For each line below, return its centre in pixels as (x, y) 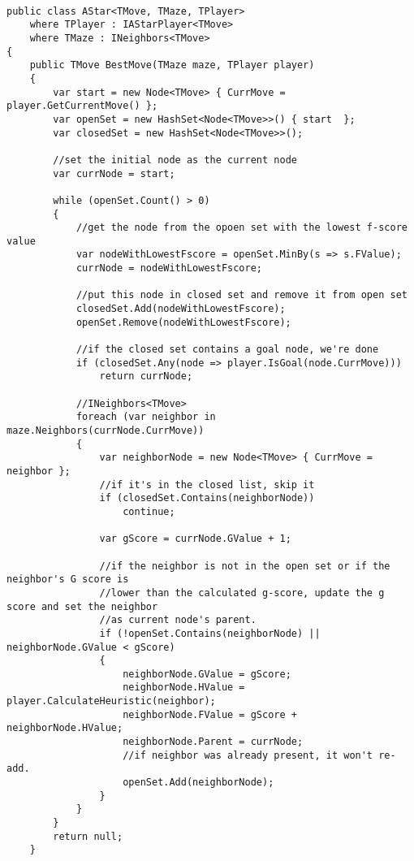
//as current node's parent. (178, 620)
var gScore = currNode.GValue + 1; (195, 539)
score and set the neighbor (82, 606)
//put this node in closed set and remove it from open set (241, 295)
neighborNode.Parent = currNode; (213, 742)
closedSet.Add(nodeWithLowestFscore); (181, 309)
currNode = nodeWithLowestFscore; (169, 268)
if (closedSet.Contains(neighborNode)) (207, 498)
